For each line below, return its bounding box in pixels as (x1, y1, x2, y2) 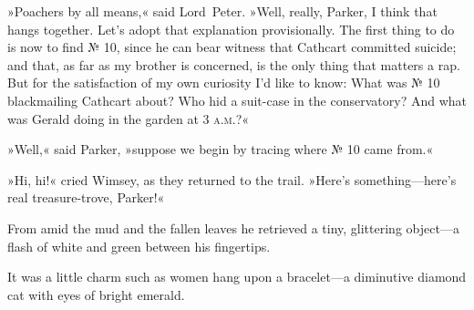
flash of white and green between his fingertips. (7, 236, 271, 255)
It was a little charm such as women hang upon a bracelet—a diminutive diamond (7, 267, 467, 286)
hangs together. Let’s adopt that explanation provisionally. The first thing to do (7, 19, 455, 38)
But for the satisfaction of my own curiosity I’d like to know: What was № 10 (7, 73, 440, 92)
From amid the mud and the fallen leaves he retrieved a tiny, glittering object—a (7, 218, 459, 237)
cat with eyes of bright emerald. (7, 284, 185, 304)
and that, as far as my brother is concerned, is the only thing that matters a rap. (7, 55, 460, 74)
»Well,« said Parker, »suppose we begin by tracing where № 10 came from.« (7, 139, 434, 159)
